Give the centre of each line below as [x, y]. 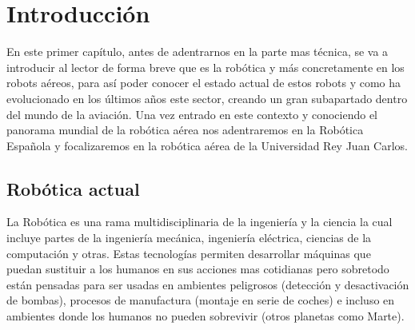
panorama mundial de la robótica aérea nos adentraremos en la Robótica [185, 130]
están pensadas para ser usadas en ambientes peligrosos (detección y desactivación [208, 284]
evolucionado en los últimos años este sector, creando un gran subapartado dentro [207, 98]
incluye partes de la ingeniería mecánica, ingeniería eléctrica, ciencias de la [189, 238]
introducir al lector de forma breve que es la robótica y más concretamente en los [206, 67]
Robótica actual [73, 188]
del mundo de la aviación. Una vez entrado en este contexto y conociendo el [192, 114]
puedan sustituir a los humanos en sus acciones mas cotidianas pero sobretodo [198, 269]
